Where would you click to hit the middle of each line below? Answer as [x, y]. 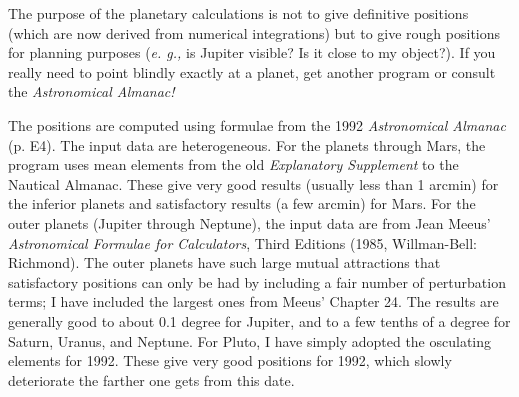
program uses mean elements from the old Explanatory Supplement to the [233, 164]
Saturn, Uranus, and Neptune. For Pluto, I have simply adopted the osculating [250, 340]
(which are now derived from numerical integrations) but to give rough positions [254, 32]
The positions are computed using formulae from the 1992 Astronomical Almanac [257, 124]
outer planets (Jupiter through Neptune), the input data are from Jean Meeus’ [249, 222]
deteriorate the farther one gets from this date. [151, 379]
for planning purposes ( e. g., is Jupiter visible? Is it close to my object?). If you [252, 52]
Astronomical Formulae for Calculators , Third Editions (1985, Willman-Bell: [242, 242]
